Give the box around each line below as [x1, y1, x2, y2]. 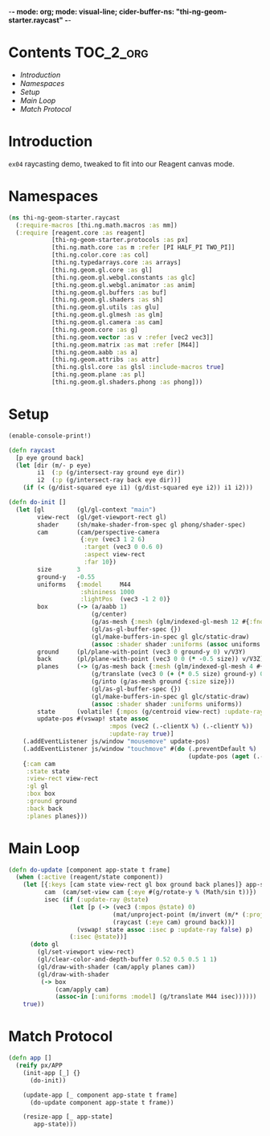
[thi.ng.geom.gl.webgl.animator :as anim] [51, 281, 196, 289]
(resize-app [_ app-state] [22, 1113, 113, 1121]
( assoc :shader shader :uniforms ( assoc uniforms [91, 640, 261, 648]
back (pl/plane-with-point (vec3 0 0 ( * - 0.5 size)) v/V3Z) [37, 655, 264, 663]
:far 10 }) [84, 558, 117, 566]
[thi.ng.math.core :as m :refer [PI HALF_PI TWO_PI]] [51, 244, 235, 252]
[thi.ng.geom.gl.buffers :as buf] [51, 289, 167, 297]
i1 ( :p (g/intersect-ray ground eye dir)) [37, 469, 185, 477]
